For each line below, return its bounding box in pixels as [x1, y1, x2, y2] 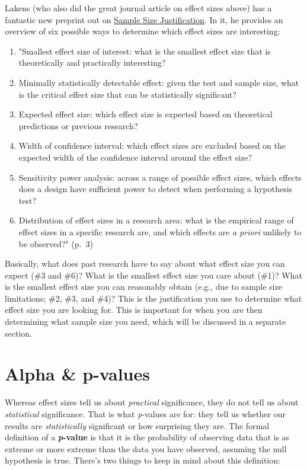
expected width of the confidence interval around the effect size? [18, 151, 252, 163]
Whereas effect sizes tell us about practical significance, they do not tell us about [5, 396, 299, 408]
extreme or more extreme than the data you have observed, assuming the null [5, 442, 287, 455]
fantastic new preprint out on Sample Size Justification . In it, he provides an [5, 13, 283, 25]
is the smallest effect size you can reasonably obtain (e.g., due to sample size [5, 280, 282, 293]
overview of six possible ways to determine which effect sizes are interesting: [5, 25, 280, 37]
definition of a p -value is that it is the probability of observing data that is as [5, 431, 290, 443]
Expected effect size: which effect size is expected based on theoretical [18, 108, 273, 120]
